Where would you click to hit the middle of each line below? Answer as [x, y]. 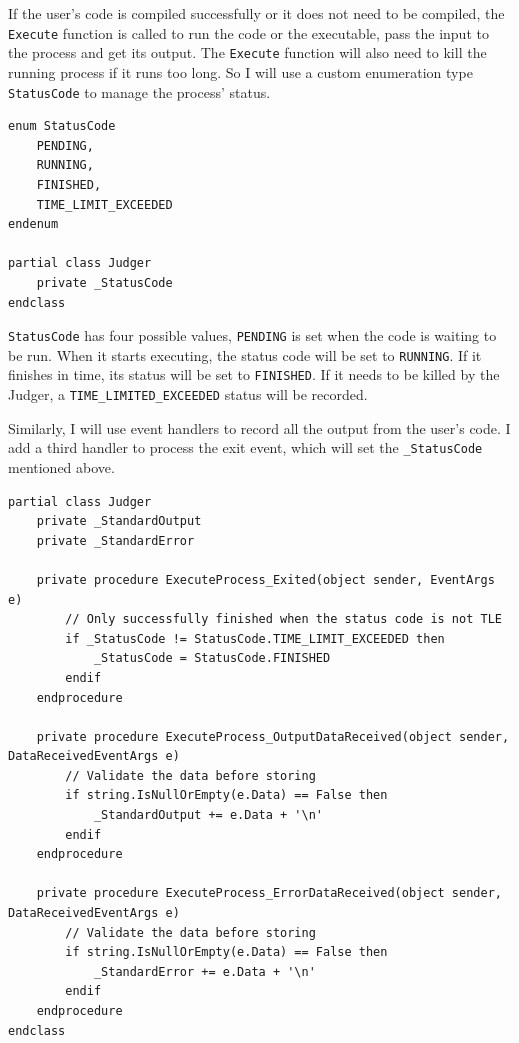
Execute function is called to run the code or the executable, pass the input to [248, 32]
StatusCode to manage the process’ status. [139, 91]
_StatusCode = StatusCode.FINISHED [212, 658]
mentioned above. [61, 466]
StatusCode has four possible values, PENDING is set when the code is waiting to [252, 335]
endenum [33, 224]
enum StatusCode [62, 126]
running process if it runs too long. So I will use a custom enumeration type [240, 71]
